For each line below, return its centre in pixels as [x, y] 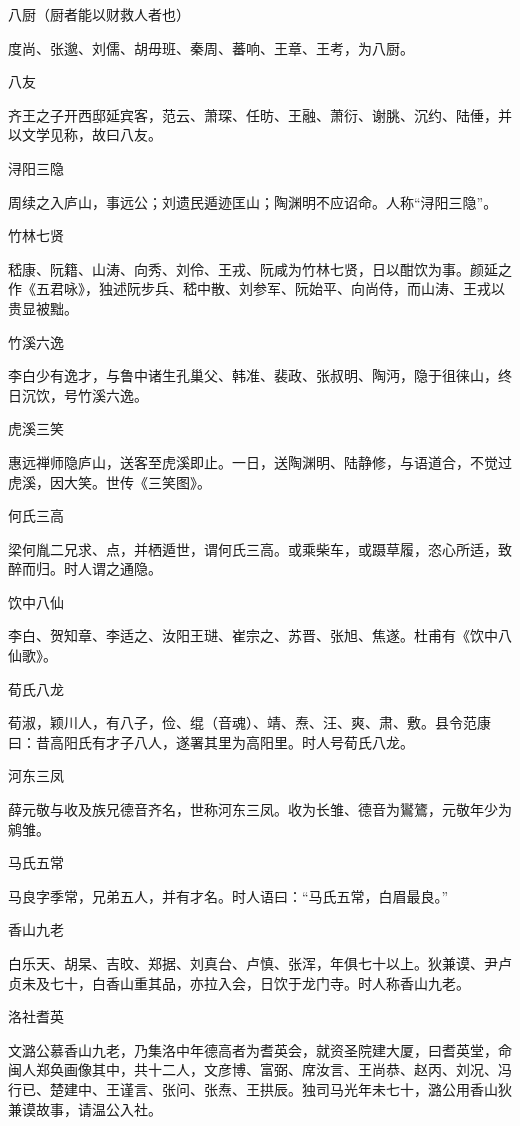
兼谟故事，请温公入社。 [85, 1108]
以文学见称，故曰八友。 [85, 134]
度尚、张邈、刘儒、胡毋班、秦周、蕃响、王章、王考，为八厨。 [211, 47]
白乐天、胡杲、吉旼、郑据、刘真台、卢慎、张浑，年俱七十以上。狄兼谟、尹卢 [260, 963]
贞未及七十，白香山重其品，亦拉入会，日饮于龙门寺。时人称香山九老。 [239, 982]
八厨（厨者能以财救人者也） [99, 14]
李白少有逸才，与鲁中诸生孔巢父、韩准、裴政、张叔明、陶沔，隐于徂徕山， [253, 375]
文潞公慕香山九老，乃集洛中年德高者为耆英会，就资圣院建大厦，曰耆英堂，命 [260, 1049]
